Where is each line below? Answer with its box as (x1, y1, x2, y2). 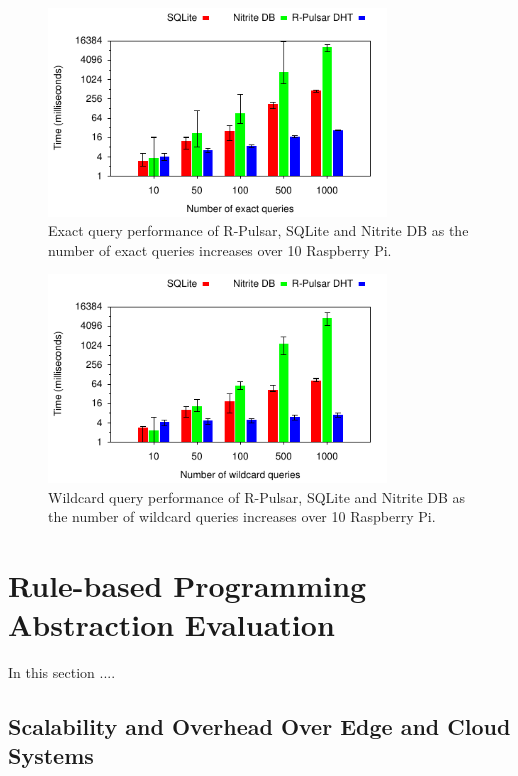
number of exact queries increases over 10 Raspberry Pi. (48, 239, 392, 260)
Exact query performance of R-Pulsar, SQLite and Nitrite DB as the (48, 220, 469, 241)
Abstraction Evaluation (8, 604, 335, 645)
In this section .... (8, 662, 116, 683)
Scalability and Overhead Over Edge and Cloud (8, 711, 511, 742)
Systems (8, 740, 94, 771)
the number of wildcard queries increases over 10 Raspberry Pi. (48, 506, 436, 527)
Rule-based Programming (8, 564, 367, 605)
